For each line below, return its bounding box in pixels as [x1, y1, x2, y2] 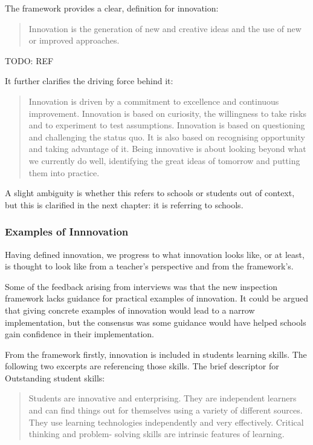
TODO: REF [5, 54, 54, 67]
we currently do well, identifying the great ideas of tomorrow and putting [28, 154, 300, 166]
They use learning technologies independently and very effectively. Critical [28, 415, 304, 428]
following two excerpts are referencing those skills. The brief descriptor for [5, 360, 279, 372]
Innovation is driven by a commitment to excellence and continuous [28, 94, 279, 107]
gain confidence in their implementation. [5, 328, 155, 340]
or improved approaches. [28, 34, 120, 47]
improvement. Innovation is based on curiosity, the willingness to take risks [28, 107, 306, 119]
